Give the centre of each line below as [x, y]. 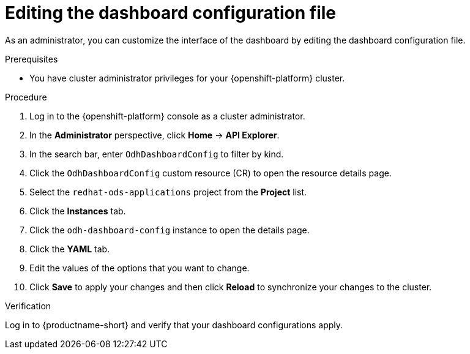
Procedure [26, 97]
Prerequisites [32, 59]
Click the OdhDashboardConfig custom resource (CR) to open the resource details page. [211, 173]
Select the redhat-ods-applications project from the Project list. [168, 192]
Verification [28, 306]
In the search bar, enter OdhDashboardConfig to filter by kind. [157, 154]
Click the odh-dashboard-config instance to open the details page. [170, 230]
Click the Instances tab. [78, 211]
